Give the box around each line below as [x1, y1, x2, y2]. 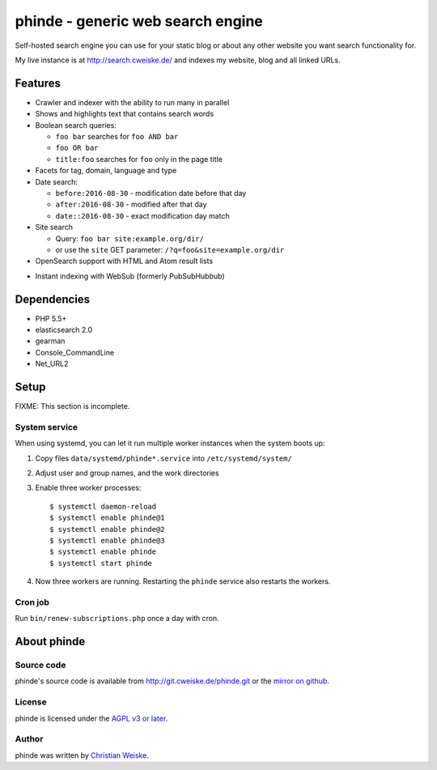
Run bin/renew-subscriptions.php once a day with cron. [15, 614, 219, 623]
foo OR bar [55, 143, 99, 153]
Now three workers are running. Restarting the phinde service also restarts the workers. [35, 576, 331, 586]
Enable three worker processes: [35, 483, 142, 493]
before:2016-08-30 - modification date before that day [55, 188, 247, 198]
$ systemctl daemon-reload [49, 502, 157, 511]
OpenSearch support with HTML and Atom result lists [35, 256, 214, 266]
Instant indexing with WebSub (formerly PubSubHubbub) [35, 271, 226, 281]
